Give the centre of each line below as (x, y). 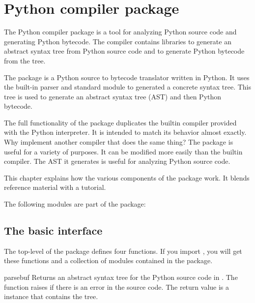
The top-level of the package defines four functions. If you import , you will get (123, 251)
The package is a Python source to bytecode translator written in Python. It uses (127, 77)
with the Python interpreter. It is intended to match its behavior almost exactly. (125, 132)
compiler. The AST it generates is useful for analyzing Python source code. (117, 161)
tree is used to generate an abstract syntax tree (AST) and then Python (113, 96)
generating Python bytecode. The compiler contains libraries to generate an (118, 41)
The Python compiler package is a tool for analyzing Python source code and (120, 32)
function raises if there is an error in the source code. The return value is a (117, 287)
